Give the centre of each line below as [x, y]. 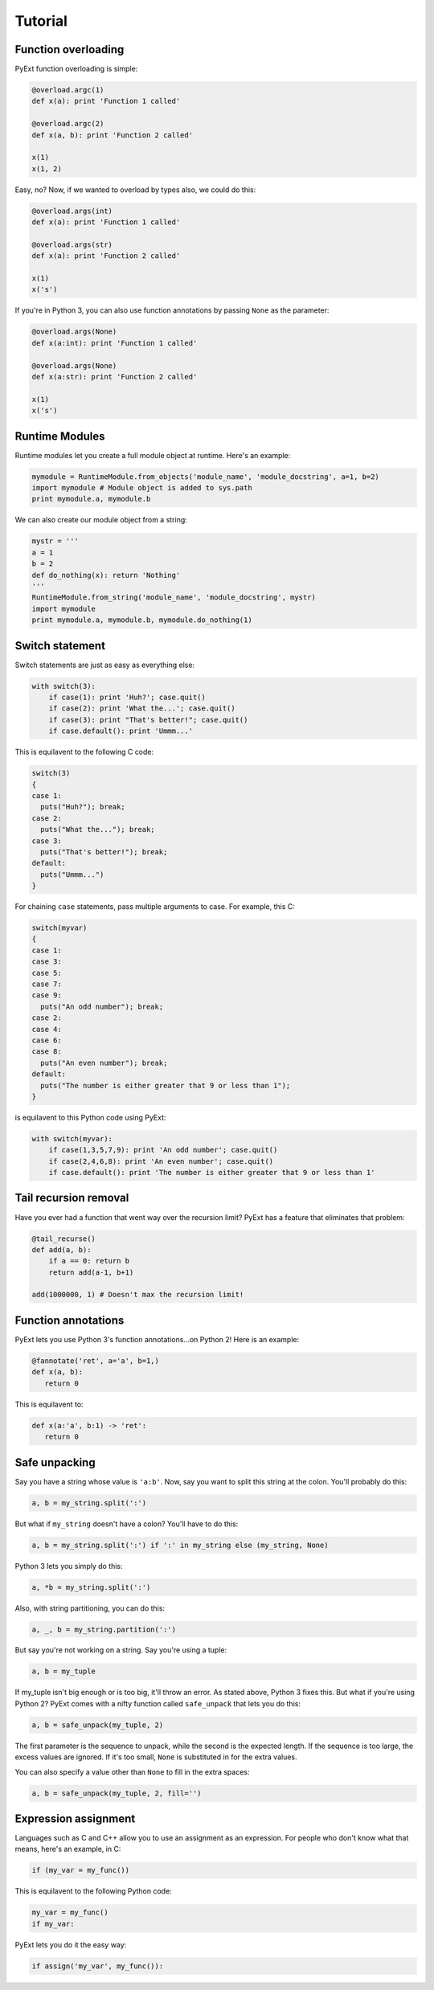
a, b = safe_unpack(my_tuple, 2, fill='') [117, 1793]
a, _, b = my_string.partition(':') [104, 1629]
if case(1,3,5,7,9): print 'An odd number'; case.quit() [163, 1150]
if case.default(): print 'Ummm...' [121, 731]
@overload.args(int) [72, 211]
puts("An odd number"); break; [102, 1006]
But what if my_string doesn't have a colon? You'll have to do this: [127, 1524]
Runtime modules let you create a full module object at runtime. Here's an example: [153, 455]
